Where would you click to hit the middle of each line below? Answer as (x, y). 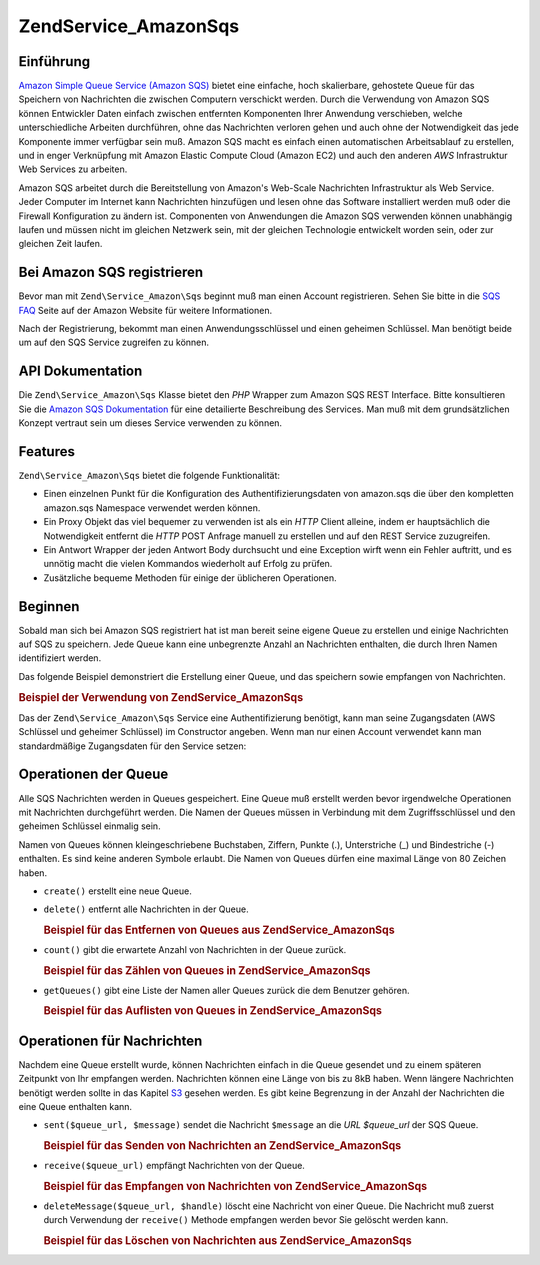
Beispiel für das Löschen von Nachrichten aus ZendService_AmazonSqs (227, 1240)
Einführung (54, 61)
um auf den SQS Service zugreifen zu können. (114, 342)
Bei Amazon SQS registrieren (111, 272)
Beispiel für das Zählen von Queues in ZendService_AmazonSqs (207, 970)
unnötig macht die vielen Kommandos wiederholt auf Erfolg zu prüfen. (188, 564)
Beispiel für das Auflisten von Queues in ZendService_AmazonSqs (212, 1011)
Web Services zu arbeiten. (73, 169)
